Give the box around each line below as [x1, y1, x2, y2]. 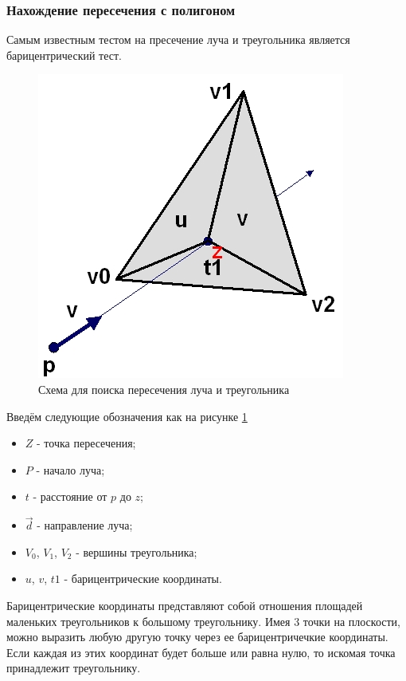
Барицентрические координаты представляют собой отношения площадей [6, 596, 363, 613]
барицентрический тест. [6, 46, 122, 63]
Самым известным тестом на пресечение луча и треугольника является [6, 31, 350, 48]
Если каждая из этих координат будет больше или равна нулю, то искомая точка [6, 644, 396, 660]
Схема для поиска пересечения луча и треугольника [38, 381, 290, 397]
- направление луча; [37, 517, 133, 533]
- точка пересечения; [37, 435, 136, 451]
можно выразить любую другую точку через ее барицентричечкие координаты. [6, 628, 388, 645]
